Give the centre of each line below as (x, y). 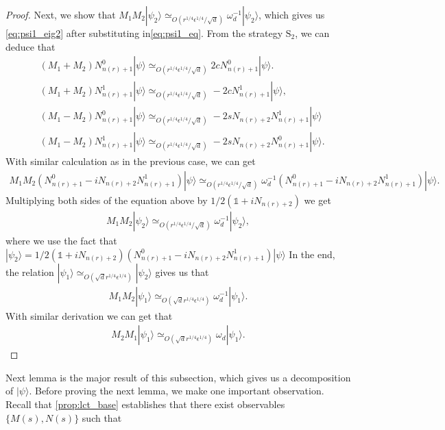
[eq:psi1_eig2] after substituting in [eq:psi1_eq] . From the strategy (144, 33)
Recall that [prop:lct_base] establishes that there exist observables (145, 404)
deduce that (31, 46)
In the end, (312, 254)
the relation (30, 271)
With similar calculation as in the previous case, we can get (131, 161)
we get (317, 200)
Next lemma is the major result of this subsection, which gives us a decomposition (178, 377)
